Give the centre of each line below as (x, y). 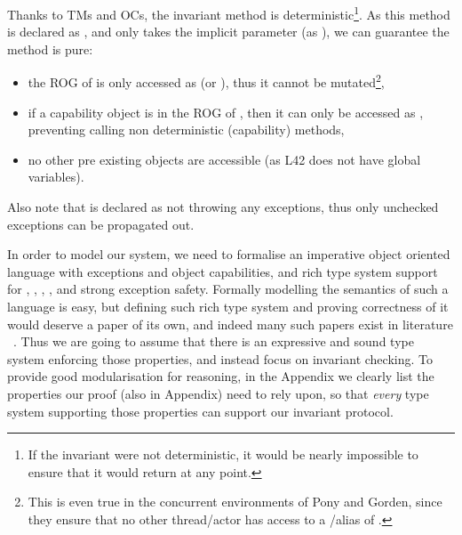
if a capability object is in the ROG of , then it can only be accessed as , (226, 112)
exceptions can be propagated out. (101, 224)
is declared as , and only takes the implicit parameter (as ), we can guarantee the (228, 32)
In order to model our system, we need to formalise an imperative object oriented (229, 254)
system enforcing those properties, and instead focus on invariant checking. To (220, 358)
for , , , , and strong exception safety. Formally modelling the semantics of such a (228, 289)
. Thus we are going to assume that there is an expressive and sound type (214, 341)
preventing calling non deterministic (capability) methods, (186, 130)
